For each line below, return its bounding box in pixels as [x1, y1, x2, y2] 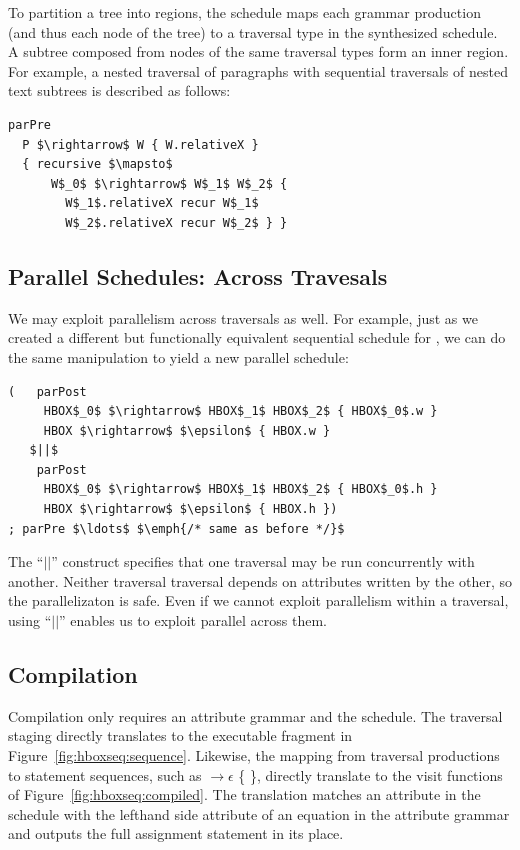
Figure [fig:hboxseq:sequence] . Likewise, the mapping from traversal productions [8, 745, 500, 766]
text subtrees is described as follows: [8, 80, 231, 101]
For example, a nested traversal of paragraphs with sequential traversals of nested [8, 60, 508, 81]
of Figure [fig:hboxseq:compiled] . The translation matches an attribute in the [8, 784, 481, 805]
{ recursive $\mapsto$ [22, 157, 173, 172]
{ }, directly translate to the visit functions [238, 764, 503, 785]
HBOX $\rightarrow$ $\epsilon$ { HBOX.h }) [43, 502, 338, 517]
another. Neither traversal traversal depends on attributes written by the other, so [8, 570, 512, 591]
